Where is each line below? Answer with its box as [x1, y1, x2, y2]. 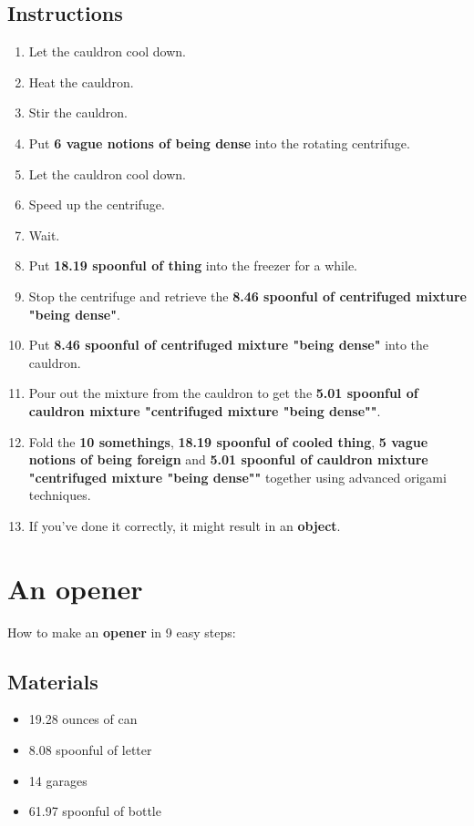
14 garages [28, 770, 88, 790]
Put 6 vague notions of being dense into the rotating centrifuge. [28, 133, 410, 152]
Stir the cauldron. [28, 103, 129, 122]
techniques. [28, 485, 91, 505]
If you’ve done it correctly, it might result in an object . [28, 515, 341, 535]
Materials [7, 667, 98, 695]
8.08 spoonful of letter [28, 740, 152, 759]
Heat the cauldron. [28, 72, 134, 91]
